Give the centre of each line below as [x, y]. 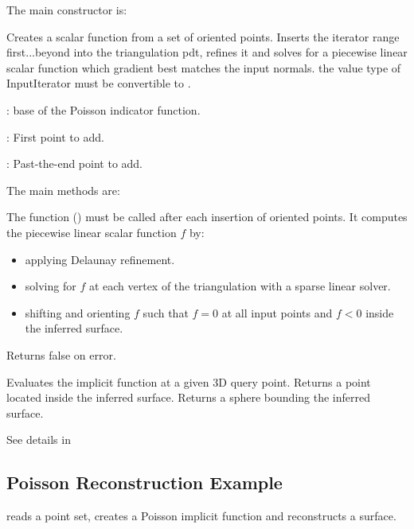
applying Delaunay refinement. [100, 259]
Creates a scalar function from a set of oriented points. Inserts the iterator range [203, 36]
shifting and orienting [78, 312]
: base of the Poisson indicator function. [103, 109]
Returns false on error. [61, 354]
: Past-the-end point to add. [75, 163]
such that [166, 312]
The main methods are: [63, 190]
